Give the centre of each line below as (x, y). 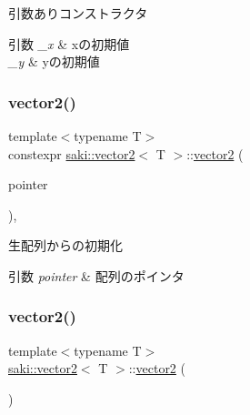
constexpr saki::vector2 (72, 153)
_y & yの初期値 (54, 61)
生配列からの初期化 (65, 245)
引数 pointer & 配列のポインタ (96, 275)
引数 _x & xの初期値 (69, 43)
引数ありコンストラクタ (78, 13)
